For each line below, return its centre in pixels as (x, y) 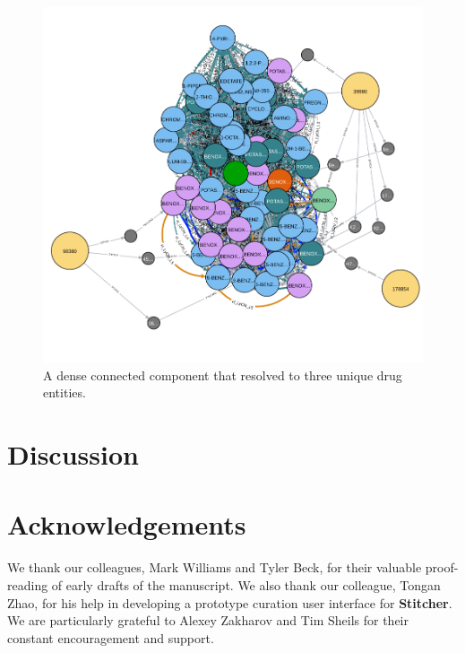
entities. (65, 392)
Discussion (73, 454)
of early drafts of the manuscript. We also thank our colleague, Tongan (246, 585)
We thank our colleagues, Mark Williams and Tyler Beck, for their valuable (215, 567)
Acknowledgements (127, 524)
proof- (442, 567)
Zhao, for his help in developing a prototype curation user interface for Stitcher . (230, 602)
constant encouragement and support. (111, 637)
